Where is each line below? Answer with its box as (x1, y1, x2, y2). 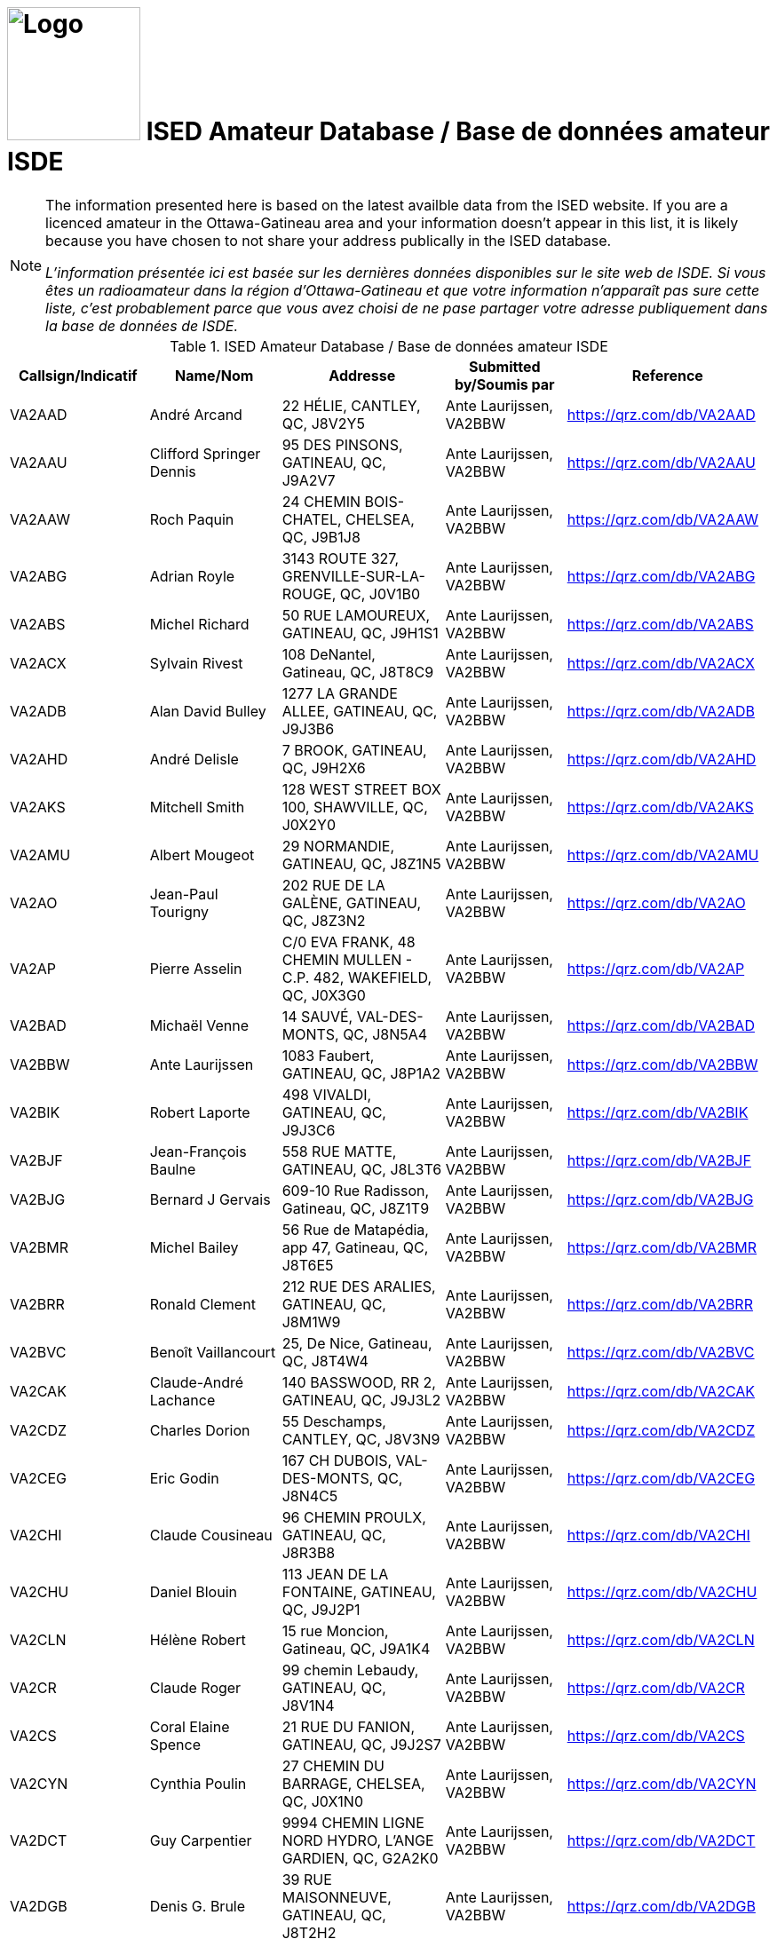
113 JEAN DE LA (281, 1564, 389, 1583)
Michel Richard (149, 614, 250, 633)
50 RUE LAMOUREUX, (281, 605, 431, 624)
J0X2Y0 (281, 815, 336, 834)
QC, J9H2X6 (281, 758, 366, 777)
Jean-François (149, 1142, 247, 1160)
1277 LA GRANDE (281, 684, 398, 702)
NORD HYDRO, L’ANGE (281, 1831, 434, 1849)
